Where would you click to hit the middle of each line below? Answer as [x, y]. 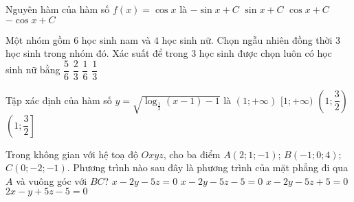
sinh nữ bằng [33, 70]
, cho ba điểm [192, 154]
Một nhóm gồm [38, 39]
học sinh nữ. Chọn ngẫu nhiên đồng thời [247, 39]
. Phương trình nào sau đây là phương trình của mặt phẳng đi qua [208, 167]
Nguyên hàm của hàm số [58, 9]
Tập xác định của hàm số [59, 100]
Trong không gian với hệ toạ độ [72, 154]
